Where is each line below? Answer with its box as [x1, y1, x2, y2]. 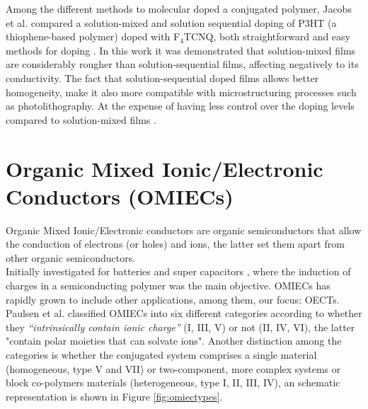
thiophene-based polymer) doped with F [6, 29, 180, 44]
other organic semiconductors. [6, 250, 136, 265]
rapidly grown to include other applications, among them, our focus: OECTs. [6, 292, 340, 306]
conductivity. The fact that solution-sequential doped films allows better [6, 70, 319, 85]
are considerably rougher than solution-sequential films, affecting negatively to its [6, 57, 359, 71]
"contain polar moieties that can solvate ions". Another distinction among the [6, 333, 342, 348]
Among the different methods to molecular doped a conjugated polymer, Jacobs [6, 1, 352, 16]
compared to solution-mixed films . [6, 112, 156, 127]
